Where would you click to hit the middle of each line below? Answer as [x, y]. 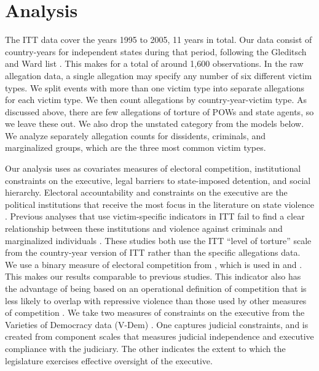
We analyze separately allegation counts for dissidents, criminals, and [136, 135]
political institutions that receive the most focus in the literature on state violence [159, 204]
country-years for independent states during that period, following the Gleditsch [156, 51]
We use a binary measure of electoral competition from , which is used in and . [154, 264]
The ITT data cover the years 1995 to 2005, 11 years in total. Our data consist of [159, 40]
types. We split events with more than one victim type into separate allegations [155, 87]
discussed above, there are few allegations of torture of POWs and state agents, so [159, 111]
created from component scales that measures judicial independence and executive [159, 336]
